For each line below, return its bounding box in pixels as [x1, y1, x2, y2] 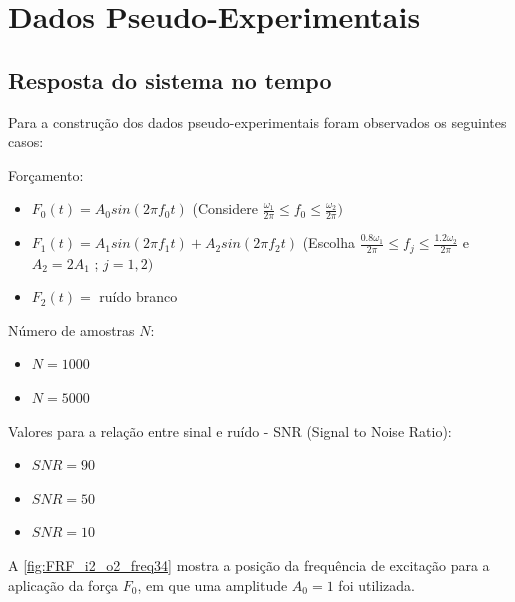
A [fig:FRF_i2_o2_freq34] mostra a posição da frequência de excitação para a [8, 554, 490, 575]
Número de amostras [8, 319, 135, 340]
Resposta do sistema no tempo [8, 64, 332, 95]
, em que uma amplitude [137, 574, 288, 595]
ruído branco [99, 286, 178, 307]
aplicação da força [8, 574, 119, 595]
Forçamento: [8, 164, 84, 185]
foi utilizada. [338, 574, 416, 595]
